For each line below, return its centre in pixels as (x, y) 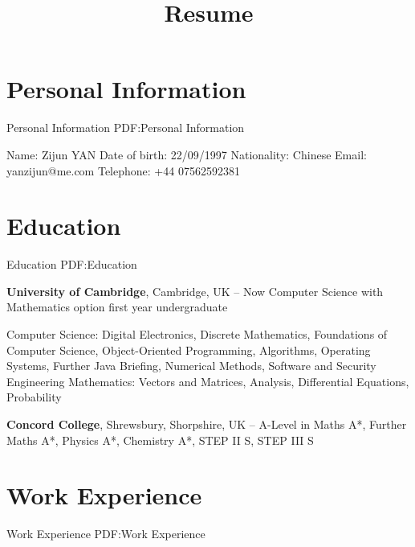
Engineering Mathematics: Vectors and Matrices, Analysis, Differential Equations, (208, 381)
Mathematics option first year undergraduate (117, 307)
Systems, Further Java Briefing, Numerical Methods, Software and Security (191, 366)
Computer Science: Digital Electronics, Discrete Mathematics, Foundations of (197, 334)
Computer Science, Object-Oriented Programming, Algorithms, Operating (189, 350)
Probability (34, 397)
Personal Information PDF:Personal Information (126, 127)
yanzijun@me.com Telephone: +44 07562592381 (123, 170)
